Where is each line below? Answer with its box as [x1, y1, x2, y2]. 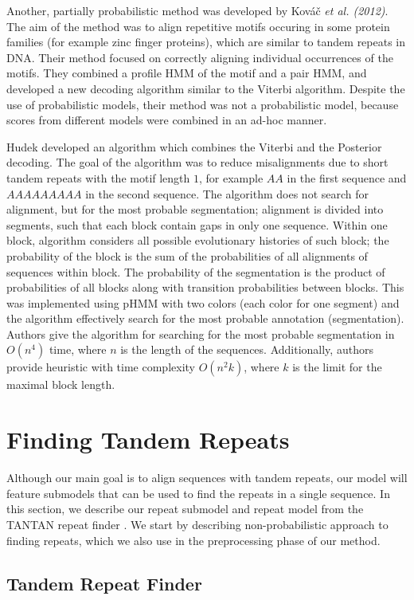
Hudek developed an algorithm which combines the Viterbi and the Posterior [6, 138, 382, 155]
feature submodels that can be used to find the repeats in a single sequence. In [6, 484, 390, 501]
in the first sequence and [287, 169, 407, 186]
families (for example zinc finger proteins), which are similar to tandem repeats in [6, 33, 406, 50]
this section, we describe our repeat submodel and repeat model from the [6, 500, 364, 517]
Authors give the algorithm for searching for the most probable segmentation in [6, 325, 395, 342]
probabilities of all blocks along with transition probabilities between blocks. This [6, 279, 404, 296]
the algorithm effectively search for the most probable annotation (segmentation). [6, 310, 404, 327]
